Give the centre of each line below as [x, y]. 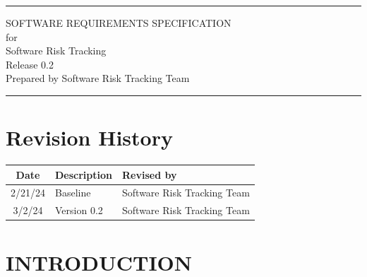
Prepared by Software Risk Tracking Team [98, 78]
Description [84, 174]
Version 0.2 [79, 210]
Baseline [73, 193]
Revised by [150, 174]
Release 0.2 [30, 64]
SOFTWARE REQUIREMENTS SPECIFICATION [119, 23]
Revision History [89, 137]
